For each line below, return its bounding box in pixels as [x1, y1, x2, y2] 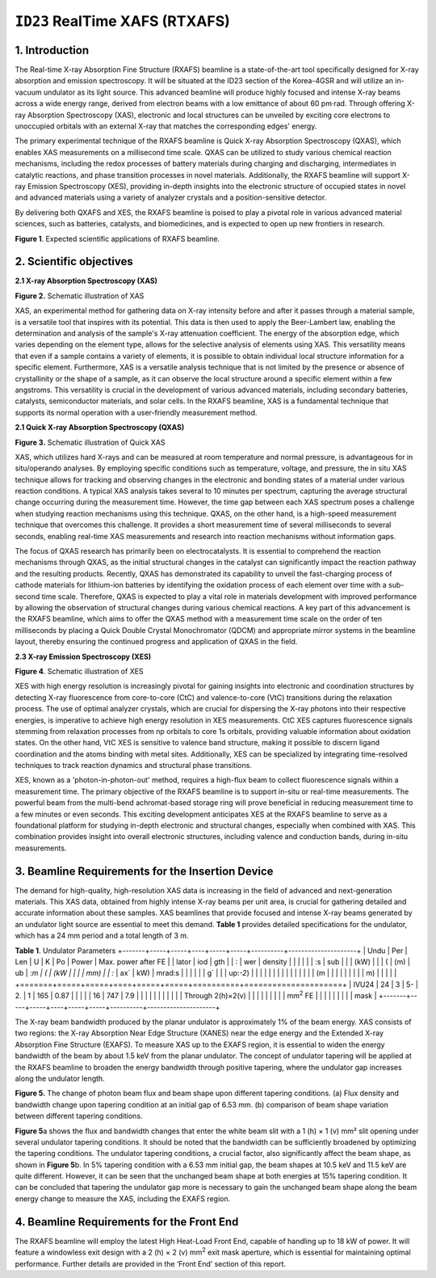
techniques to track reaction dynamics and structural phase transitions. [15, 761, 252, 770]
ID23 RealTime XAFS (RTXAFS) [15, 12, 230, 30]
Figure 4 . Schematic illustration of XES [15, 666, 145, 676]
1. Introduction [15, 43, 89, 57]
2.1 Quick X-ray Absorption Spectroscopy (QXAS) [15, 423, 185, 432]
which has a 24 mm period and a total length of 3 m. [15, 930, 189, 941]
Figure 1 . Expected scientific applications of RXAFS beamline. [15, 234, 220, 243]
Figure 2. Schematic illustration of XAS [15, 291, 145, 301]
